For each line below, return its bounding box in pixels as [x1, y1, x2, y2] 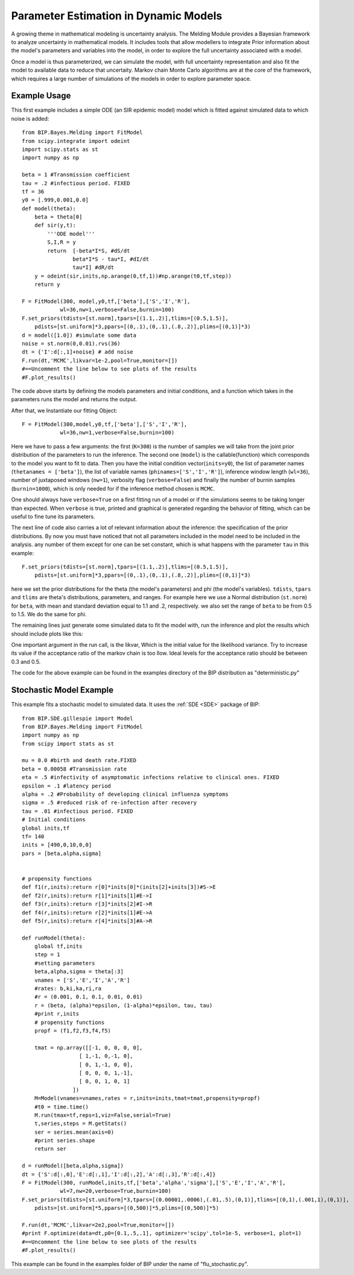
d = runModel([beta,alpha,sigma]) [22, 1162, 124, 1169]
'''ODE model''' [47, 230, 95, 237]
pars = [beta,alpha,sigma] [22, 850, 102, 857]
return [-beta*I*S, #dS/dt [47, 247, 130, 254]
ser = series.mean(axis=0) [34, 1128, 115, 1136]
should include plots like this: [11, 630, 84, 637]
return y [34, 281, 60, 288]
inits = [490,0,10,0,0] [22, 842, 92, 848]
